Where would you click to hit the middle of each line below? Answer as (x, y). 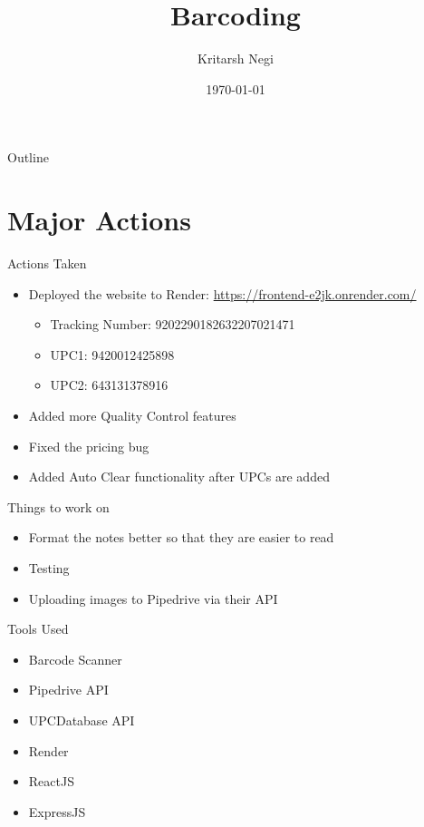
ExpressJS (57, 811)
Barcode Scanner (75, 659)
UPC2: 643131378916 (109, 385)
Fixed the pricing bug (89, 446)
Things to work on (58, 506)
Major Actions (99, 220)
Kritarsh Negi (236, 58)
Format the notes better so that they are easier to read (181, 537)
